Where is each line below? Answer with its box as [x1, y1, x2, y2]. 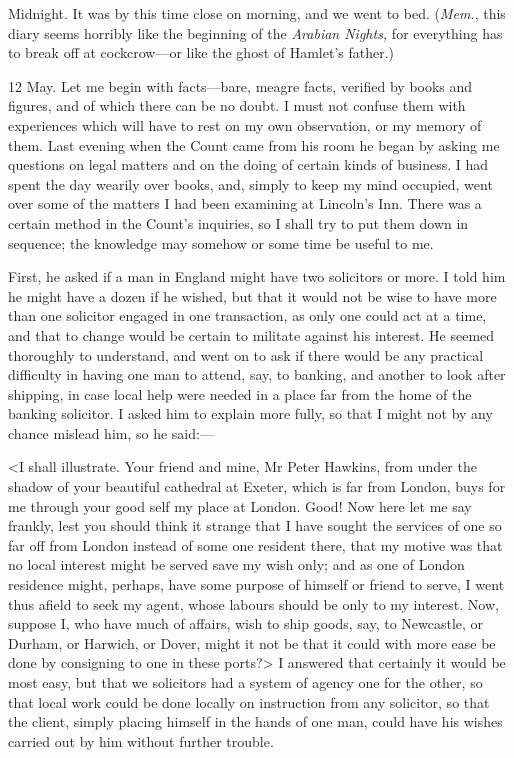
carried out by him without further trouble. [8, 730, 274, 751]
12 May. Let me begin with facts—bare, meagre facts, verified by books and [8, 75, 473, 96]
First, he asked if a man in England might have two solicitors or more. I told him [8, 266, 506, 287]
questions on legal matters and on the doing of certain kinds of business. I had [8, 154, 489, 175]
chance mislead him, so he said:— [8, 422, 214, 443]
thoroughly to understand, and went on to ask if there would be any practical [8, 344, 484, 365]
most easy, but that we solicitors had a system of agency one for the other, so [8, 672, 483, 692]
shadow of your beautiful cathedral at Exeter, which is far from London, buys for [8, 476, 506, 497]
